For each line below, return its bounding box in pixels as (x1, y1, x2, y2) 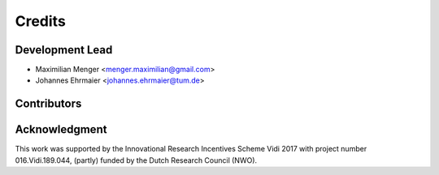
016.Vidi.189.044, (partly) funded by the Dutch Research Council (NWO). (15, 155, 258, 165)
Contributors (15, 97, 82, 111)
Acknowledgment (15, 122, 107, 137)
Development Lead (15, 43, 113, 57)
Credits (15, 12, 67, 30)
